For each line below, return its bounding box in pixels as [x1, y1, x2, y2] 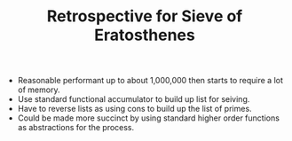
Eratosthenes [94, 25, 195, 45]
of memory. [17, 84, 60, 95]
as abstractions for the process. [17, 122, 135, 133]
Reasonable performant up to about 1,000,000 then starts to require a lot [17, 75, 284, 86]
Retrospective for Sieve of [46, 6, 243, 27]
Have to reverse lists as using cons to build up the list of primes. [17, 104, 252, 114]
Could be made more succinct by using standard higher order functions [17, 113, 280, 123]
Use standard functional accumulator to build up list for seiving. [17, 94, 250, 105]
